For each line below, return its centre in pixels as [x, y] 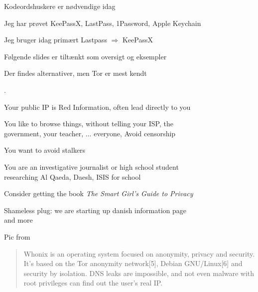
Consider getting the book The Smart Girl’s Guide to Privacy [99, 193]
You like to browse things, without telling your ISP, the [89, 124]
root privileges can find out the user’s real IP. [93, 283]
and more [18, 220]
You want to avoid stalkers [45, 150]
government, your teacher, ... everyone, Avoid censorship [90, 133]
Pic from [17, 236]
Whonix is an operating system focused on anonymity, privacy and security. [139, 253]
